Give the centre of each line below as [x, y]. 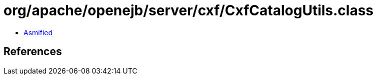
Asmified [38, 32]
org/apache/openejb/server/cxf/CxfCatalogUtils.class [189, 10]
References [33, 52]
